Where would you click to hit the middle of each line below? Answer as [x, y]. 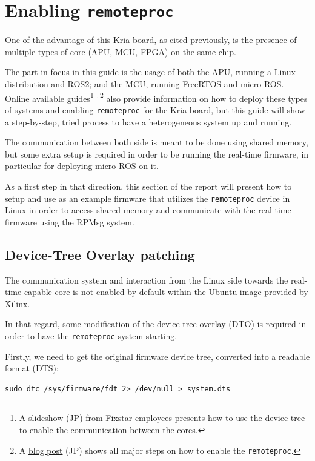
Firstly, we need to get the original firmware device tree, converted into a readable [157, 356]
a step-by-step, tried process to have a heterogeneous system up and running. [148, 121]
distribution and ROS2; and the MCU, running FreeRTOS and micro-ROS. [144, 84]
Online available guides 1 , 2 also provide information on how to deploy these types [156, 97]
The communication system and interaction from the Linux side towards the [147, 280]
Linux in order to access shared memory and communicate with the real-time [148, 210]
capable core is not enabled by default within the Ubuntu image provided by [166, 292]
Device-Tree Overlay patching [100, 254]
